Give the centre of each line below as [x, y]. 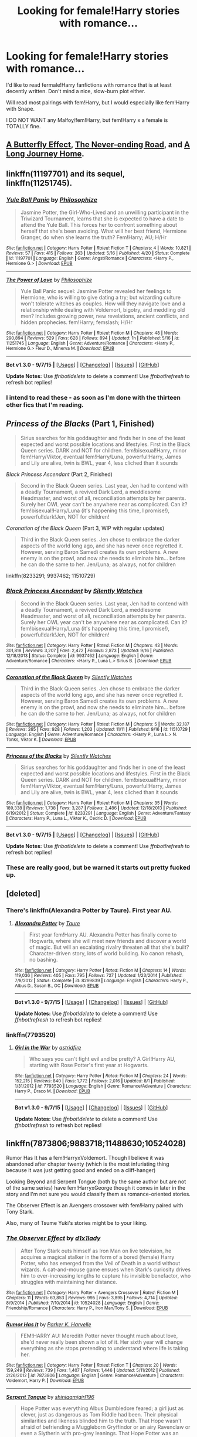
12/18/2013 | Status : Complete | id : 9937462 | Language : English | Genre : [80, 656]
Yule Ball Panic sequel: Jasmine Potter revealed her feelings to [96, 291]
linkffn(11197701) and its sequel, [65, 174]
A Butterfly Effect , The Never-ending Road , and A [98, 145]
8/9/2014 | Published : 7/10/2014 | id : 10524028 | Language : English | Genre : [83, 1303]
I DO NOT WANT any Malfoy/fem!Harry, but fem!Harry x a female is [87, 120]
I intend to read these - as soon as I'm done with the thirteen [93, 397]
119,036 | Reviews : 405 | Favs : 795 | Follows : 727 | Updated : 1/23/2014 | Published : [98, 975]
